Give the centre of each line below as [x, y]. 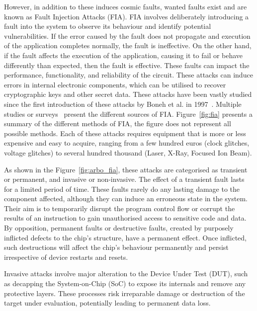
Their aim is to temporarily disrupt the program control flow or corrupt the [120, 208]
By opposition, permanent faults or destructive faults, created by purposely [119, 228]
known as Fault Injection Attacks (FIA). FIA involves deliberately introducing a [127, 16]
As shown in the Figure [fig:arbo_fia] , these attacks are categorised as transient [126, 169]
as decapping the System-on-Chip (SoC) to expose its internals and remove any [125, 283]
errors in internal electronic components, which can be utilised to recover [115, 84]
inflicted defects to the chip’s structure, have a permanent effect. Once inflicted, [125, 237]
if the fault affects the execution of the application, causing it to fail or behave [124, 55]
